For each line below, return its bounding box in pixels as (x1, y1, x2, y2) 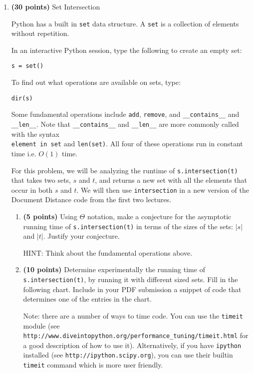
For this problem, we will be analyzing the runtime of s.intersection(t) (11, 165, 238, 175)
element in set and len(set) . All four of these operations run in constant (11, 138, 243, 149)
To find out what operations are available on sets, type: (11, 77, 181, 87)
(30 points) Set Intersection (11, 1, 100, 11)
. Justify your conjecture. (43, 231, 120, 241)
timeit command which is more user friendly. (23, 360, 163, 370)
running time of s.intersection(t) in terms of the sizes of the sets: (23, 221, 234, 231)
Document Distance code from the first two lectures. (11, 194, 172, 205)
